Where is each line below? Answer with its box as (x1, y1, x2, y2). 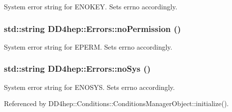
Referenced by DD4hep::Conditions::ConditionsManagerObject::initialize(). (4, 98, 229, 109)
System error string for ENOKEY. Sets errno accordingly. (4, 1, 178, 11)
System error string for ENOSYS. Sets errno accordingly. (4, 82, 175, 92)
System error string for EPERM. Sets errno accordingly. (4, 41, 173, 52)
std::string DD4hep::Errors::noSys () (4, 62, 151, 75)
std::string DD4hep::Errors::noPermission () (4, 22, 181, 34)
